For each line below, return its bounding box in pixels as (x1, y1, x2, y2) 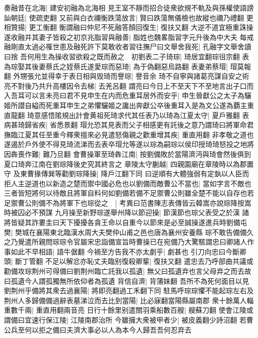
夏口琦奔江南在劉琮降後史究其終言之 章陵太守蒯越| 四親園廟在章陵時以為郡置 (4, 158, 254, 169)
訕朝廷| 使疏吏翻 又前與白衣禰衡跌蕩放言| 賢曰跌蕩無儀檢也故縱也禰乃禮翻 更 (4, 12, 254, 22)
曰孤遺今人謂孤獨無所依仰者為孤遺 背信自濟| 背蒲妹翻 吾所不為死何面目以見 (4, 275, 249, 286)
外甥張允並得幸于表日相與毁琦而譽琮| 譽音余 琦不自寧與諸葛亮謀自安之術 (13, 71, 249, 81)
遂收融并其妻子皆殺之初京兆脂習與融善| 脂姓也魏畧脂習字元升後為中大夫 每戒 (4, 31, 254, 42)
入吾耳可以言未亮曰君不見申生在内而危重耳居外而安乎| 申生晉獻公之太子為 (4, 90, 245, 101)
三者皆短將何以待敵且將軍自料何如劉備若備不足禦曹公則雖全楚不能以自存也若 (4, 188, 254, 198)
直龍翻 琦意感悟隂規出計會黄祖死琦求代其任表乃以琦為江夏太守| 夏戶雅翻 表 (4, 110, 249, 120)
